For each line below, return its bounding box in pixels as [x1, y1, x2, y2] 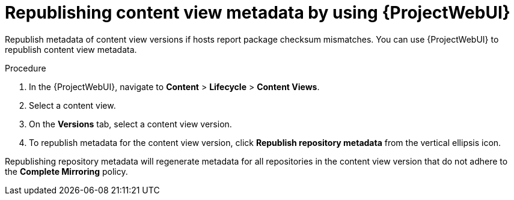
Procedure [5, 62, 46, 73]
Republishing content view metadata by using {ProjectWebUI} [5, 2, 510, 23]
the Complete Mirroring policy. [5, 166, 128, 177]
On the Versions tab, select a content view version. [29, 118, 232, 129]
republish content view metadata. [5, 44, 137, 55]
